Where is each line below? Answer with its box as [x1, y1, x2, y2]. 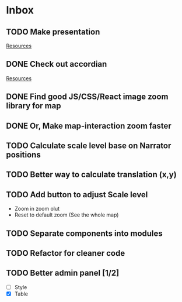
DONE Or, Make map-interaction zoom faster [6, 121, 172, 131]
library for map [6, 101, 61, 111]
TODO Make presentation [6, 27, 100, 37]
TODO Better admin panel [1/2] [6, 268, 120, 278]
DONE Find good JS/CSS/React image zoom [6, 92, 169, 102]
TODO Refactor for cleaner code [6, 248, 125, 258]
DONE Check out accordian [6, 59, 107, 69]
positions [6, 150, 41, 160]
